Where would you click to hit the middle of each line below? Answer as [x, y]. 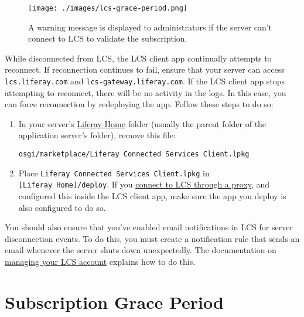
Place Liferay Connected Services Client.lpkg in [114, 173]
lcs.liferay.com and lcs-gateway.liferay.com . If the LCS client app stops [145, 81]
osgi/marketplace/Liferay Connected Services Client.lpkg [134, 154]
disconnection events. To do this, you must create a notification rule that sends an [152, 238]
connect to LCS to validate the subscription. [108, 38]
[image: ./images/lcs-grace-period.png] [108, 8]
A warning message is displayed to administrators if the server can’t [150, 27]
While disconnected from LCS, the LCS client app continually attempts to [138, 58]
